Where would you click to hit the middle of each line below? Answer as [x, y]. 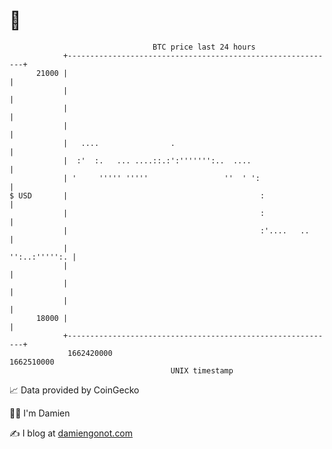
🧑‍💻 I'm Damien [40, 413]
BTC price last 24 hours [204, 47]
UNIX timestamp [202, 370]
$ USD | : [137, 195]
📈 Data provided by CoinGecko [74, 390]
